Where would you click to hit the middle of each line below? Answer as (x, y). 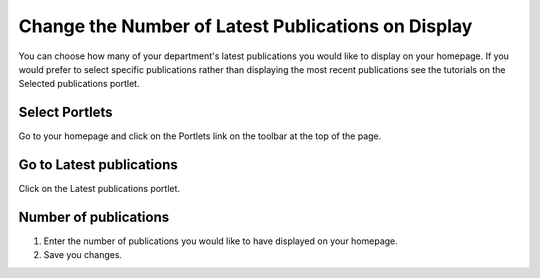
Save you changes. (83, 255)
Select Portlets (65, 112)
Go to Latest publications (98, 165)
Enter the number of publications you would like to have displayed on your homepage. (221, 241)
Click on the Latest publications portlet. (99, 189)
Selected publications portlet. (79, 84)
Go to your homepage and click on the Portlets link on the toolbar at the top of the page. (200, 136)
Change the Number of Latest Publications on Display (245, 26)
